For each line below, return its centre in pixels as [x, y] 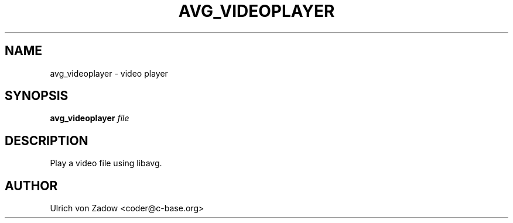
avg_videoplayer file [90, 118]
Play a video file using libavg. [106, 163]
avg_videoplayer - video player [109, 73]
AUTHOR [31, 186]
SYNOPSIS [37, 96]
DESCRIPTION [47, 140]
